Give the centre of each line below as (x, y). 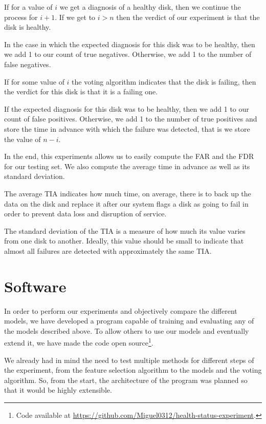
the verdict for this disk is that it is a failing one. (81, 92)
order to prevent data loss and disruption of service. (85, 214)
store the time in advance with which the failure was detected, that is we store (127, 128)
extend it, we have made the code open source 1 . (79, 342)
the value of (23, 139)
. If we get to (75, 17)
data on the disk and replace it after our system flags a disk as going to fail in (126, 203)
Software (35, 286)
